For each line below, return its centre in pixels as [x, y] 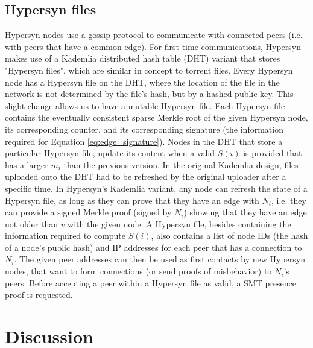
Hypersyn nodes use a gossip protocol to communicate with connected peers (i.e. [154, 35]
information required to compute [65, 236]
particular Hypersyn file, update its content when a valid [110, 153]
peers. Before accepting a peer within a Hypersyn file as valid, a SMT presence [150, 283]
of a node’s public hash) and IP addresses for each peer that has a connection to [153, 247]
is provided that [273, 153]
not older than [31, 223]
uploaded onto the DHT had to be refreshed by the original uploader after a [146, 176]
